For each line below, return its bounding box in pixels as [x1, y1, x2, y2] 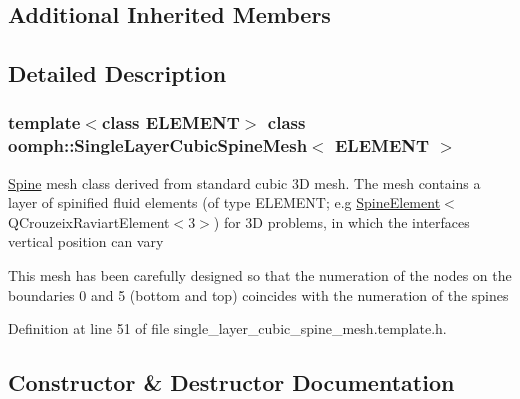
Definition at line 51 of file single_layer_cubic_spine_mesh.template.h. [8, 318, 447, 339]
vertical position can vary [8, 231, 164, 252]
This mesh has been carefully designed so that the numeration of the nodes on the [8, 265, 512, 286]
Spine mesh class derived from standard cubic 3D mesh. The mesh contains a [8, 172, 481, 193]
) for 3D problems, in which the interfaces [213, 211, 470, 232]
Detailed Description [8, 58, 227, 89]
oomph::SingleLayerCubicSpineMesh [8, 133, 308, 158]
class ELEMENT [101, 110, 240, 135]
